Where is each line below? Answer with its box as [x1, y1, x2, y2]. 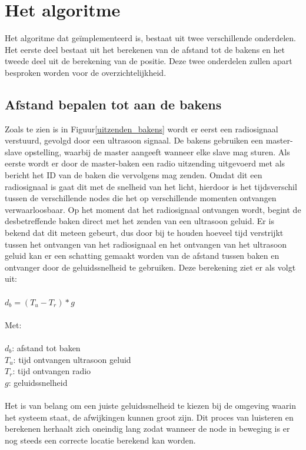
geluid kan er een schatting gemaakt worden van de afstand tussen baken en [5, 249, 280, 262]
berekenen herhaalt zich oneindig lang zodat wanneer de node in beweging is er [5, 422, 290, 435]
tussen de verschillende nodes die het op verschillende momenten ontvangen [5, 192, 277, 204]
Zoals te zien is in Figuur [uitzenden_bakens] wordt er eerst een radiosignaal [5, 122, 278, 135]
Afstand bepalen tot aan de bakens [5, 95, 222, 113]
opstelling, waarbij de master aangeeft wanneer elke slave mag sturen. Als [24, 145, 290, 158]
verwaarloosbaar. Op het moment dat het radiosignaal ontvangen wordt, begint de [5, 203, 301, 215]
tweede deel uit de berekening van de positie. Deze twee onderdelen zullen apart [5, 55, 292, 67]
